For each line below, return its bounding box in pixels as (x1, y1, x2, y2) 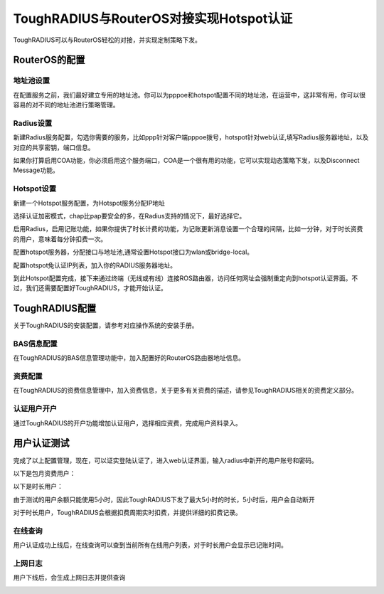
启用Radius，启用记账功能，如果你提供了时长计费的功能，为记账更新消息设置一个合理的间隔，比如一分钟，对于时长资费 (13, 225, 363, 233)
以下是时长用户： (13, 482, 63, 491)
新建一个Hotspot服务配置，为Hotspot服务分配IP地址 (13, 198, 166, 207)
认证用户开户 (13, 404, 58, 414)
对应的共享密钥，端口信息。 (13, 143, 95, 152)
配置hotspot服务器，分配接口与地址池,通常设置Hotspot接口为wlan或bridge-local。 (13, 248, 254, 256)
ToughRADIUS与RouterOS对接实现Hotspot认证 (13, 11, 293, 26)
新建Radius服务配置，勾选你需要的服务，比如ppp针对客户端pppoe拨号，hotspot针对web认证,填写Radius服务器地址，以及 (13, 133, 369, 142)
